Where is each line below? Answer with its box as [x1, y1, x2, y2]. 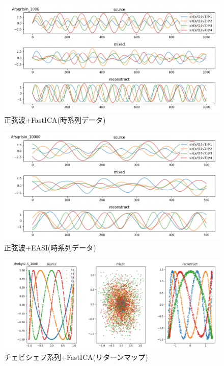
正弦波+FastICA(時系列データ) [4, 114, 106, 125]
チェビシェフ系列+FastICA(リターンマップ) [4, 352, 148, 362]
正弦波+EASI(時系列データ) [4, 242, 96, 253]
